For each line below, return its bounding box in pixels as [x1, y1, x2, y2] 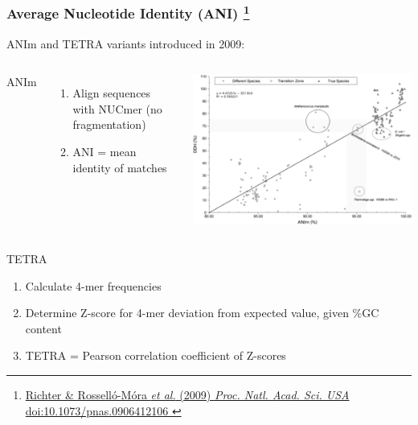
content [25, 320, 62, 336]
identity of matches [72, 159, 167, 175]
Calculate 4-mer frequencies [25, 277, 162, 294]
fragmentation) [72, 116, 146, 133]
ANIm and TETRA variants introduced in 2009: [6, 35, 245, 52]
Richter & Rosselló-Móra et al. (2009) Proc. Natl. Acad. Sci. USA [25, 386, 350, 402]
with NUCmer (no [72, 100, 162, 117]
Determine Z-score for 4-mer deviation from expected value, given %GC [25, 304, 379, 321]
